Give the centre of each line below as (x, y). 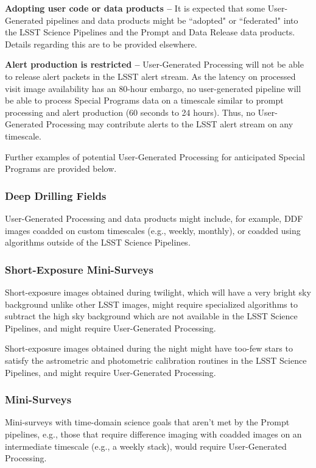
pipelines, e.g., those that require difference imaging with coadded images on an (153, 434)
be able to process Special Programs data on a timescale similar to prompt (144, 100)
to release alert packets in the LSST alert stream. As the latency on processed (150, 76)
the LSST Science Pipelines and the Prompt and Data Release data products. (150, 32)
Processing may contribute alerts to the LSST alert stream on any (170, 124)
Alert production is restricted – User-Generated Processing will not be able (154, 64)
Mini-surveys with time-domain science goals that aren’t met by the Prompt (147, 422)
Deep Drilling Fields (56, 195)
